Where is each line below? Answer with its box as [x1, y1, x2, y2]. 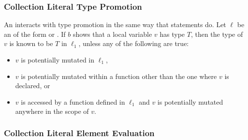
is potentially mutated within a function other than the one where [21, 71, 217, 81]
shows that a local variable [73, 29, 152, 39]
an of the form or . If [4, 29, 66, 39]
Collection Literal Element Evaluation [4, 126, 155, 139]
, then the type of [190, 29, 243, 39]
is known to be [9, 38, 53, 48]
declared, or [15, 80, 50, 91]
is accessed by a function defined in [21, 96, 125, 107]
